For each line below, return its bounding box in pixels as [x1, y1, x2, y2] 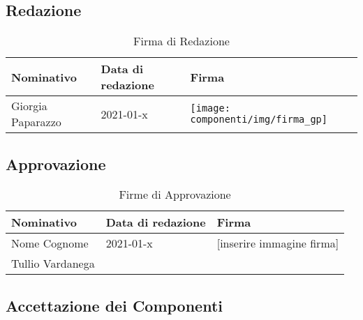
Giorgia [11, 98, 47, 114]
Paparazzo [11, 114, 61, 130]
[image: [190, 102, 230, 114]
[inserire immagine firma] [216, 235, 339, 252]
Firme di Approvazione [119, 186, 231, 203]
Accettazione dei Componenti [6, 294, 223, 316]
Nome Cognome [11, 235, 89, 252]
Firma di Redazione [133, 33, 230, 49]
